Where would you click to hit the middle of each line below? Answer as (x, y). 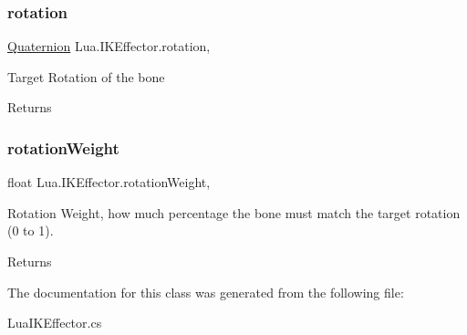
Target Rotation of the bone (86, 76)
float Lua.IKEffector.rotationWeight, (109, 182)
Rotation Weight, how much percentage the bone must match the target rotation (234, 212)
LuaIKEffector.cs (55, 323)
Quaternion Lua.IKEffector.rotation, (109, 46)
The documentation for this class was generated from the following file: (206, 292)
